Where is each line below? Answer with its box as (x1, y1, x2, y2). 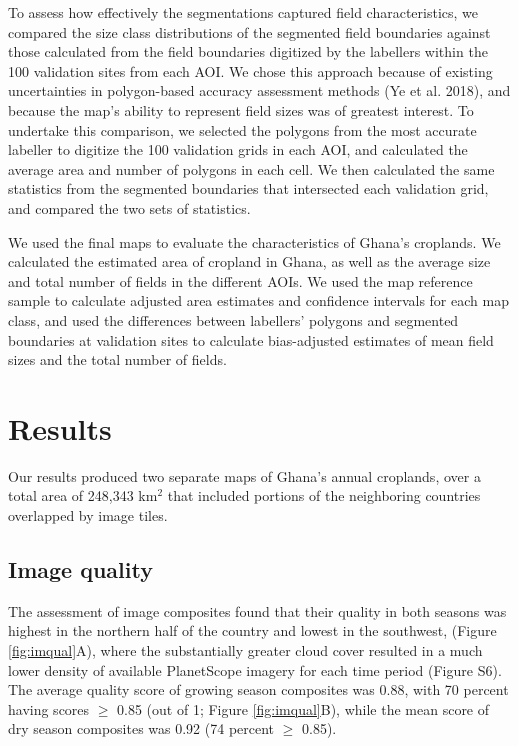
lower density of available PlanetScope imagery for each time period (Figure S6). (8, 659, 502, 680)
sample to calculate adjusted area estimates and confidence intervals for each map (8, 290, 509, 311)
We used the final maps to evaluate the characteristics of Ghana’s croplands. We (8, 231, 501, 252)
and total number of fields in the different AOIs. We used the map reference (8, 270, 473, 291)
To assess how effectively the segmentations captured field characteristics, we (8, 2, 479, 22)
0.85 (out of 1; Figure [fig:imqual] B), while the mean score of (117, 698, 490, 719)
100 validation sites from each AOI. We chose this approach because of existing (8, 60, 493, 81)
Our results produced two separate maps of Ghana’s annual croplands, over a (8, 465, 481, 486)
